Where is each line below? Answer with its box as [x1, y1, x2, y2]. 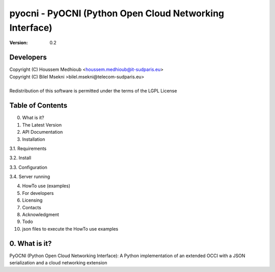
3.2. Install [9, 155, 32, 161]
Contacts [22, 204, 42, 210]
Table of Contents [9, 101, 68, 110]
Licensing [22, 197, 43, 204]
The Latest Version [22, 121, 62, 128]
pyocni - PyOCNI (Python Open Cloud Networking [9, 8, 225, 19]
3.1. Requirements [9, 145, 47, 152]
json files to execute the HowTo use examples [22, 226, 119, 232]
